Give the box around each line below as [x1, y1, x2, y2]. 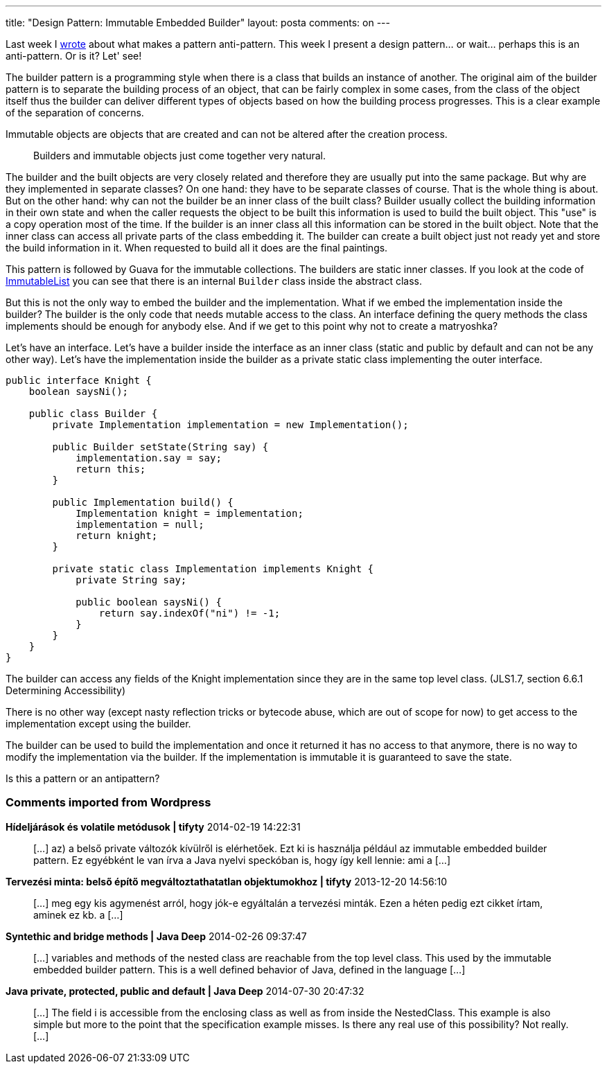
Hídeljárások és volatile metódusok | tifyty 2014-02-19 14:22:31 [6, 820, 301, 833]
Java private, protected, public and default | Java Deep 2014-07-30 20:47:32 [6, 984, 364, 997]
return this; [76, 463, 146, 475]
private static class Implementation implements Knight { [52, 563, 374, 574]
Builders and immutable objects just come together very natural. [33, 150, 326, 161]
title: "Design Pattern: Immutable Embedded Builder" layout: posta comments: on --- [6, 17, 390, 28]
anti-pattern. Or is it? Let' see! [6, 50, 142, 62]
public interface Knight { [6, 375, 152, 386]
